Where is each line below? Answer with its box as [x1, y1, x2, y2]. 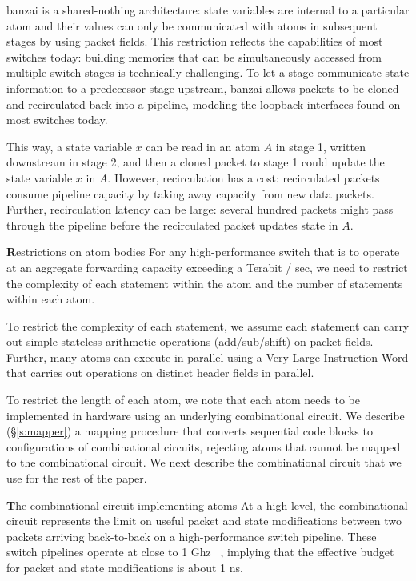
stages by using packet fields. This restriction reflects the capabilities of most [6, 33, 383, 50]
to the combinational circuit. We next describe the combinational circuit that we [6, 454, 402, 471]
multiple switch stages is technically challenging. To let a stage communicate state [6, 64, 410, 81]
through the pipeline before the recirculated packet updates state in [6, 216, 338, 233]
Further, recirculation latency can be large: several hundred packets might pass [6, 201, 394, 218]
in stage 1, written [275, 138, 366, 154]
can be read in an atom [146, 138, 260, 154]
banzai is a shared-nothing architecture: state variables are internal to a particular [6, 2, 410, 18]
